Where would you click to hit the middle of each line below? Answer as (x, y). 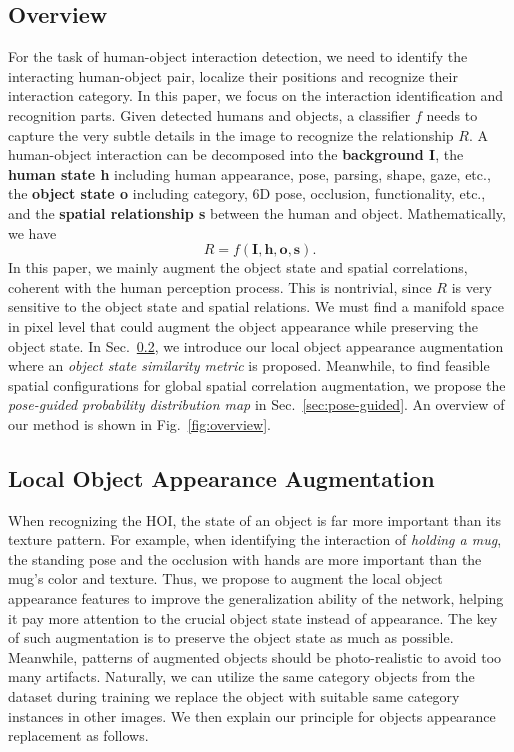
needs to (452, 114)
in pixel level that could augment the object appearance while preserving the (243, 325)
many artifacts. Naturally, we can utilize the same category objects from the (241, 676)
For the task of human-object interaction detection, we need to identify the (238, 56)
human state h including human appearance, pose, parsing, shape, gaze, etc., (249, 173)
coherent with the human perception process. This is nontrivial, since (220, 286)
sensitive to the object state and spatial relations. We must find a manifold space (256, 306)
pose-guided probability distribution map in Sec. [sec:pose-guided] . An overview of (256, 404)
